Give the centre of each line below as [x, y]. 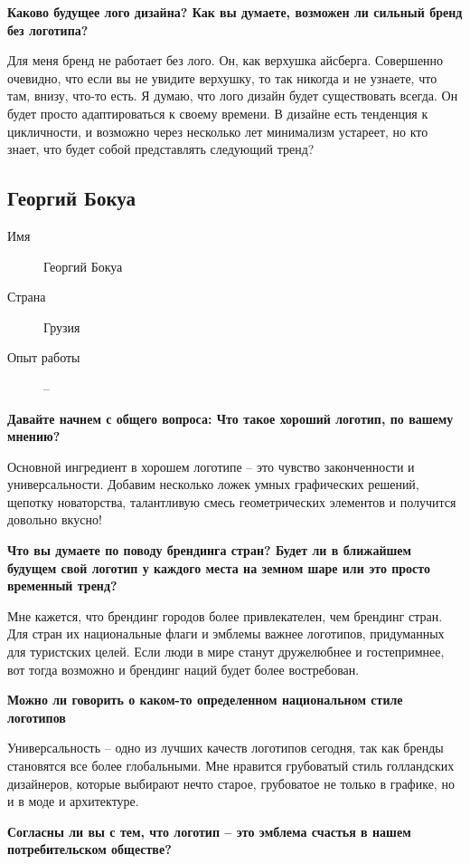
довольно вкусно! [55, 519]
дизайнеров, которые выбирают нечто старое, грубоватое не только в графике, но [231, 783]
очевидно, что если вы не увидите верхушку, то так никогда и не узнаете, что [222, 77]
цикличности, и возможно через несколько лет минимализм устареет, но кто [218, 131]
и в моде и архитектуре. [73, 801]
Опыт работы [44, 357]
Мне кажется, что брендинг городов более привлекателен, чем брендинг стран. [225, 615]
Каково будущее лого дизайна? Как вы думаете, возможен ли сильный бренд [235, 12]
